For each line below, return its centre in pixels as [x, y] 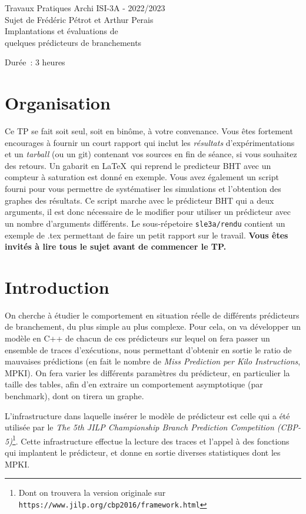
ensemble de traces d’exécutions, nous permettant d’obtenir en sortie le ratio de [148, 349]
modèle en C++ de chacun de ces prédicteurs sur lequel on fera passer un [137, 338]
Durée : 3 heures [35, 62]
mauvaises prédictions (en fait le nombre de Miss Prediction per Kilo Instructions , [153, 361]
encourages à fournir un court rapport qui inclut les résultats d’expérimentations [150, 142]
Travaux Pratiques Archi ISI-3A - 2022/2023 [85, 8]
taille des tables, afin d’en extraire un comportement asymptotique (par [134, 384]
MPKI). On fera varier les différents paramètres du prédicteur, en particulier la [147, 372]
